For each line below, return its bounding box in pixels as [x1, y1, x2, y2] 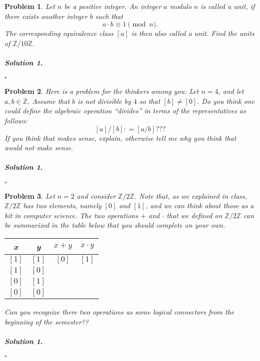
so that [139, 95, 160, 106]
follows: [4, 115, 28, 125]
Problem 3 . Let [4, 190, 55, 201]
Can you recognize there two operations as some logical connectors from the [4, 306, 234, 317]
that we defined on [166, 210, 223, 220]
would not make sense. [4, 142, 73, 153]
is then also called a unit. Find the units [131, 28, 255, 38]
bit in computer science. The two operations [4, 210, 138, 220]
